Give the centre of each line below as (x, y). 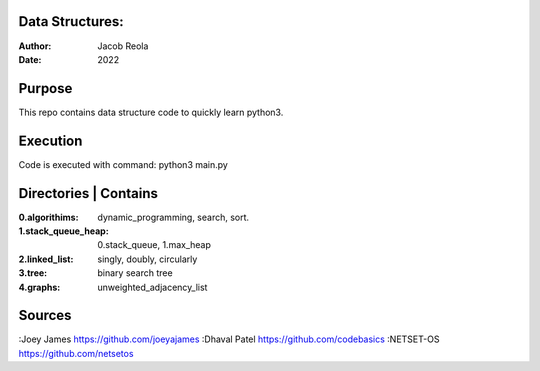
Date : (30, 59)
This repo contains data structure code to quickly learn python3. (151, 112)
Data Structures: (71, 21)
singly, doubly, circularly (147, 259)
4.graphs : (39, 287)
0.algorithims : (48, 217)
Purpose (45, 88)
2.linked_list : (46, 259)
